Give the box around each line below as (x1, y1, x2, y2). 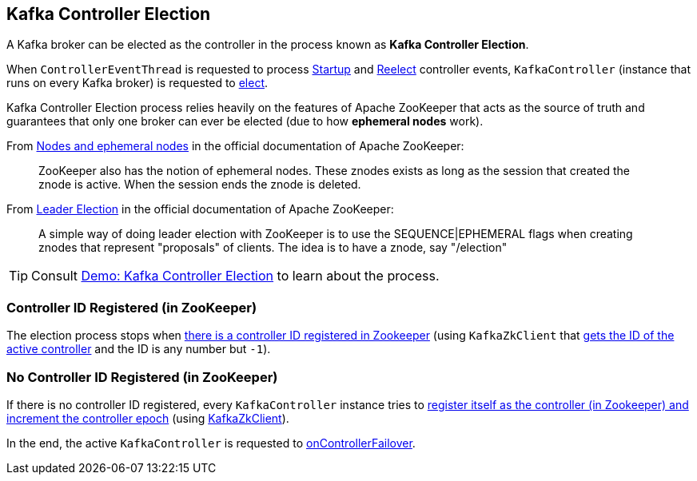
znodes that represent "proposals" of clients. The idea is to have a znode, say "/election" (38, 240, 508, 255)
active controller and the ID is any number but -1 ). (6, 342, 271, 356)
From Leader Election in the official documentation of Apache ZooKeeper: (6, 202, 394, 217)
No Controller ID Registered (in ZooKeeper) (6, 368, 278, 385)
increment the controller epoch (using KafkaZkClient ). (6, 411, 289, 425)
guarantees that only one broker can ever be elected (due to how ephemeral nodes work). (6, 114, 484, 129)
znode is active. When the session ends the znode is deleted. (38, 177, 361, 192)
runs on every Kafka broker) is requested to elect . (6, 76, 269, 90)
